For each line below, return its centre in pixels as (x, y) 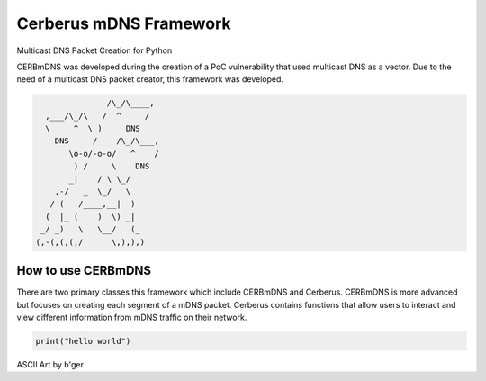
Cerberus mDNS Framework (124, 23)
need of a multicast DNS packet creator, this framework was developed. (150, 79)
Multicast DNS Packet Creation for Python (94, 50)
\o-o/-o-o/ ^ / (114, 154)
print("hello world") (83, 341)
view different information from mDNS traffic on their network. (132, 317)
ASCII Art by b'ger (50, 364)
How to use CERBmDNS (84, 271)
